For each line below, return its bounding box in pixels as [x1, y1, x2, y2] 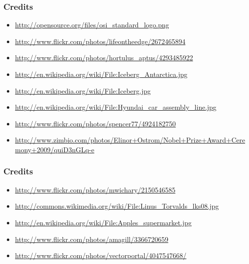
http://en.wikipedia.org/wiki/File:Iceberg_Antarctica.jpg [15, 69, 188, 79]
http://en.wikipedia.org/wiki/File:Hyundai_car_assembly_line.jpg [15, 102, 217, 112]
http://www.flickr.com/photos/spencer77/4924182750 [15, 118, 176, 128]
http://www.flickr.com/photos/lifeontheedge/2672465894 [15, 36, 185, 46]
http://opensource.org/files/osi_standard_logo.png [15, 20, 169, 30]
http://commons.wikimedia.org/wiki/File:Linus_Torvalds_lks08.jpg [15, 201, 219, 211]
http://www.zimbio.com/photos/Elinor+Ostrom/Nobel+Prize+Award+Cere [15, 135, 245, 145]
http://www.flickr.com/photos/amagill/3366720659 [15, 234, 168, 244]
